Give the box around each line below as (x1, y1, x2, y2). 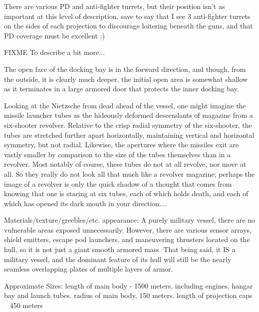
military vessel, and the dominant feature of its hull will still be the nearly (4, 254, 232, 264)
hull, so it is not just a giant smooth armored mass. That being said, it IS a (4, 244, 236, 255)
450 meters (9, 300, 43, 311)
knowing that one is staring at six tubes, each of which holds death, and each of (4, 188, 249, 199)
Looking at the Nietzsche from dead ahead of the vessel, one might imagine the (4, 100, 246, 110)
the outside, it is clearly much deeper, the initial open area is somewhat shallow (4, 73, 248, 84)
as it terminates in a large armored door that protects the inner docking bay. (4, 83, 239, 94)
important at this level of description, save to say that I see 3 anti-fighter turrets (4, 10, 251, 21)
